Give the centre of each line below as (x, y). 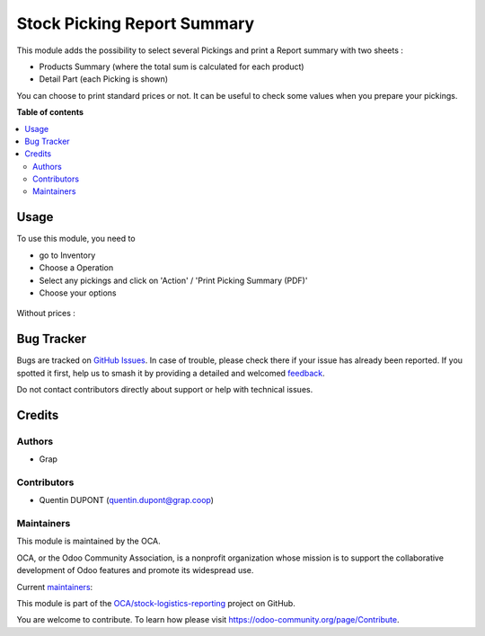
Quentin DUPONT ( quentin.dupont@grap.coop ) (127, 500)
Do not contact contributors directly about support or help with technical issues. (165, 389)
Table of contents (50, 112)
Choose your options (78, 293)
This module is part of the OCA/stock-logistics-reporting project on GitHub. (156, 603)
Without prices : (46, 314)
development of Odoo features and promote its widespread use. (135, 570)
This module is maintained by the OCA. (88, 541)
